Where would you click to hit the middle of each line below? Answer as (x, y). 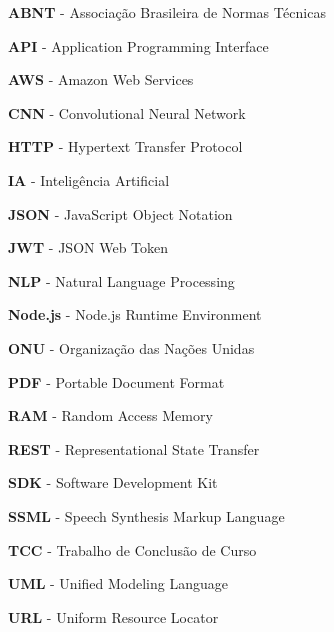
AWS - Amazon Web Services (101, 79)
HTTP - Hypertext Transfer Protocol (125, 146)
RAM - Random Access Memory (110, 415)
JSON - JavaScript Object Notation (120, 213)
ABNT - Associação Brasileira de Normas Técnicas (167, 12)
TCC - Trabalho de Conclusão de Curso (132, 549)
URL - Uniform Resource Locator (113, 616)
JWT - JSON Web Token (88, 247)
